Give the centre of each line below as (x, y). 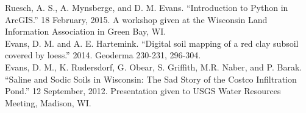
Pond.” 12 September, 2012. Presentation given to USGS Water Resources (143, 91)
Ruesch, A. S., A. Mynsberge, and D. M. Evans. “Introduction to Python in (147, 7)
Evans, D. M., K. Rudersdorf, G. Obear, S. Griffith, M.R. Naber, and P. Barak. (154, 67)
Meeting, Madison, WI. (48, 102)
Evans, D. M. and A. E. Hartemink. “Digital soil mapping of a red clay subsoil (152, 43)
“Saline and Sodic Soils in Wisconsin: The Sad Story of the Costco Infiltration (151, 79)
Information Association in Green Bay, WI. (86, 31)
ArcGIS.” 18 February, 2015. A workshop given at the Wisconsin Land (136, 19)
